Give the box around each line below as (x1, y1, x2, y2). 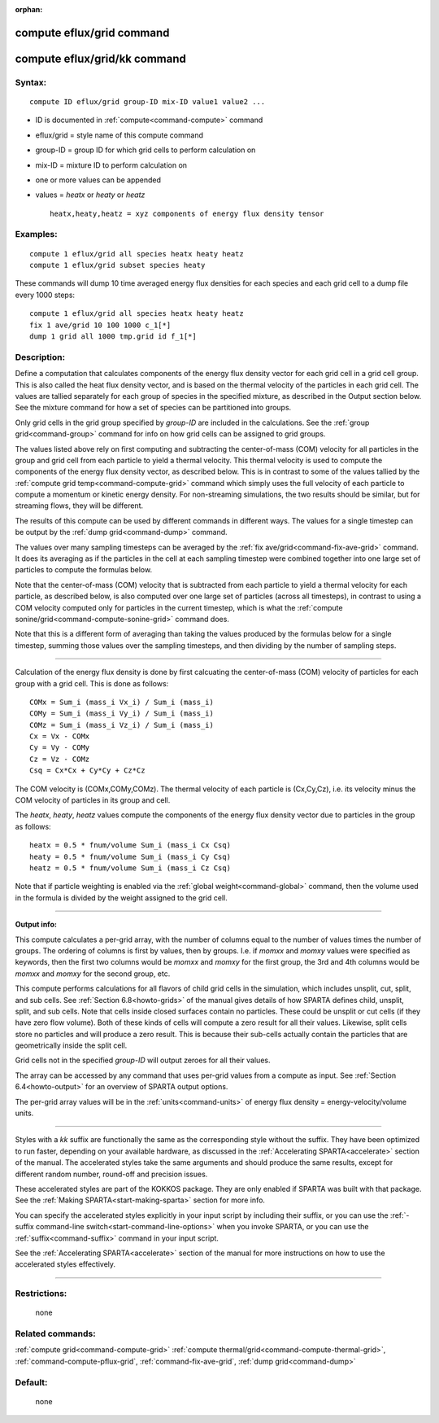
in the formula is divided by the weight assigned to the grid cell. (15, 892, 228, 903)
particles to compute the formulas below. (15, 565, 153, 575)
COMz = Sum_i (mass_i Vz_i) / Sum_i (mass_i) (29, 720, 215, 729)
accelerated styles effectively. (15, 1259, 116, 1269)
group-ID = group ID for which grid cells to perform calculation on (35, 145, 256, 155)
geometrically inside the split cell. (15, 1040, 128, 1050)
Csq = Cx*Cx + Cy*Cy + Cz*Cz (29, 766, 146, 775)
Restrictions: (15, 1288, 67, 1299)
